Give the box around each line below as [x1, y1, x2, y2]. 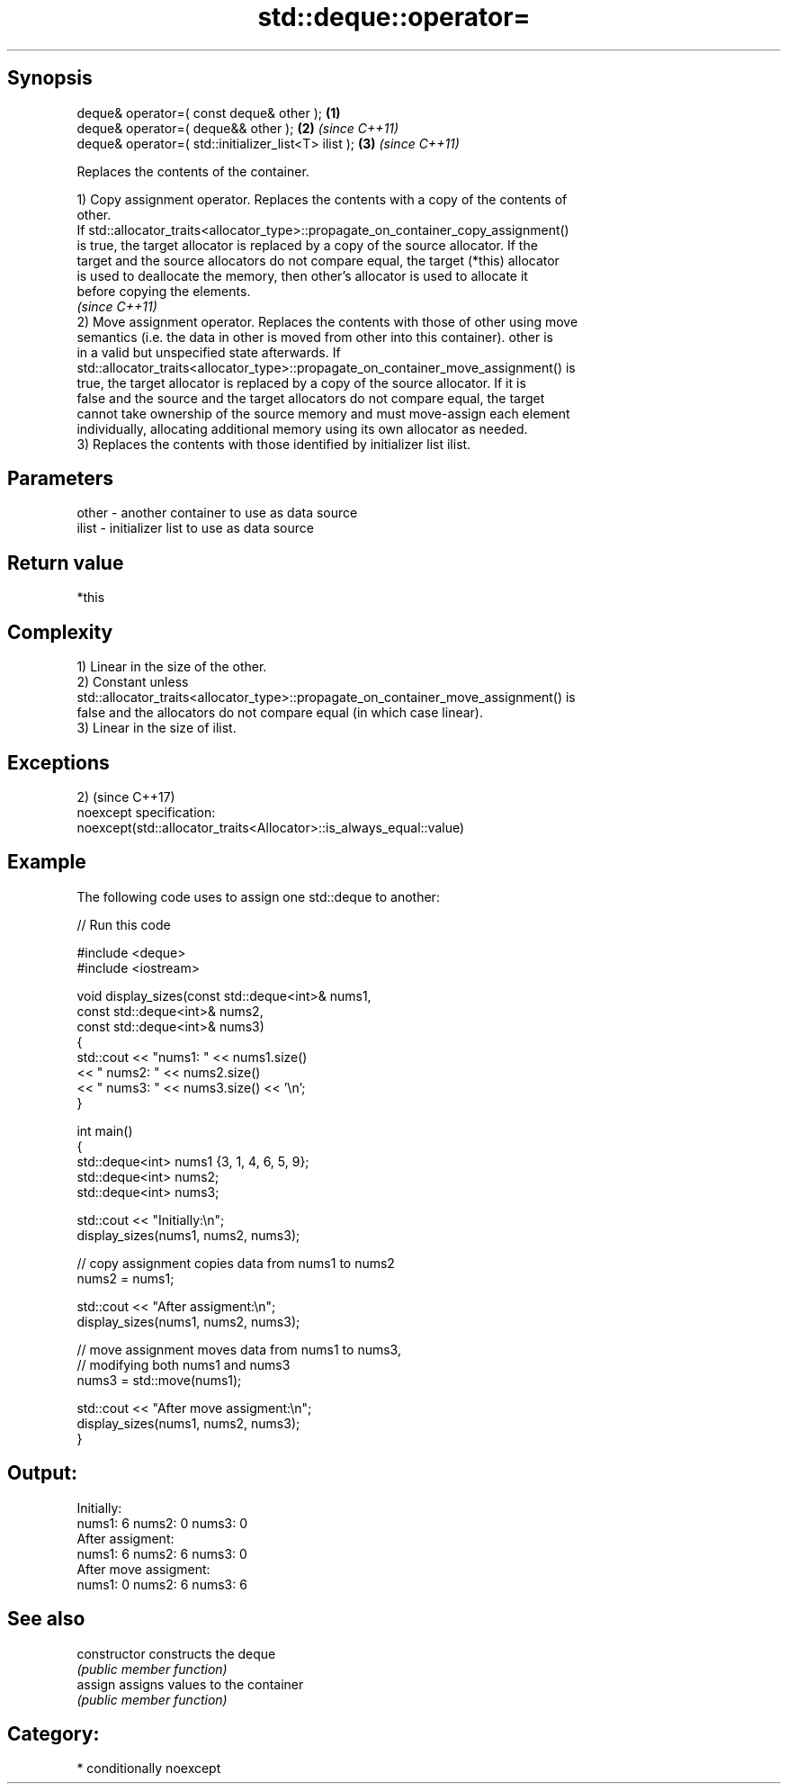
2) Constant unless [76, 674, 189, 690]
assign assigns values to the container [76, 1676, 304, 1692]
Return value [7, 551, 124, 574]
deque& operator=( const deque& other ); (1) [76, 104, 341, 121]
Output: [7, 1462, 77, 1485]
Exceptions [7, 751, 110, 774]
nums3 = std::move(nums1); [76, 1372, 242, 1388]
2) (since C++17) [76, 788, 175, 805]
